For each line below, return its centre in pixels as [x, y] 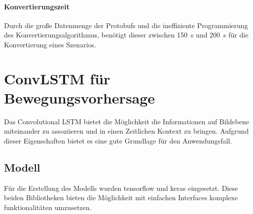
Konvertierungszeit [37, 6]
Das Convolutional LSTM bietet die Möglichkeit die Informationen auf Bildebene [126, 121]
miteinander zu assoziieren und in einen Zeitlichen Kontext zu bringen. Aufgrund [126, 131]
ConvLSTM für [57, 78]
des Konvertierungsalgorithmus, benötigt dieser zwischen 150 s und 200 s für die [126, 35]
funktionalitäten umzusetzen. [48, 207]
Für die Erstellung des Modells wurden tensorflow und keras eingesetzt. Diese [121, 188]
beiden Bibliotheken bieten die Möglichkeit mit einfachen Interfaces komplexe [121, 197]
